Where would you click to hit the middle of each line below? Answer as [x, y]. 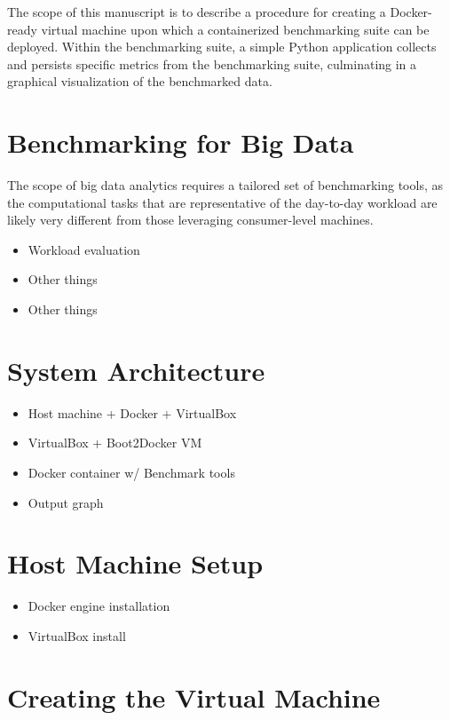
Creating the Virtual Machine [194, 696]
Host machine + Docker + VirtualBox [132, 412]
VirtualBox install [77, 635]
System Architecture [136, 370]
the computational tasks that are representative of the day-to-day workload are [222, 202]
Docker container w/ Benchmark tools [131, 472]
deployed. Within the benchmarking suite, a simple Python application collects [222, 47]
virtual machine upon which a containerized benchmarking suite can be [235, 29]
